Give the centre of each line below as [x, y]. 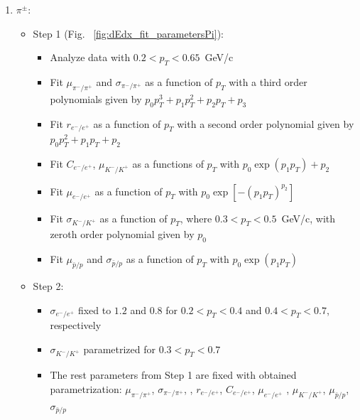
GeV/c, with [309, 218]
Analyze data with [90, 57]
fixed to [94, 309]
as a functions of [168, 163]
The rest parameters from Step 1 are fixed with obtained [173, 375]
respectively [76, 325]
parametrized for [120, 349]
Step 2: [48, 285]
